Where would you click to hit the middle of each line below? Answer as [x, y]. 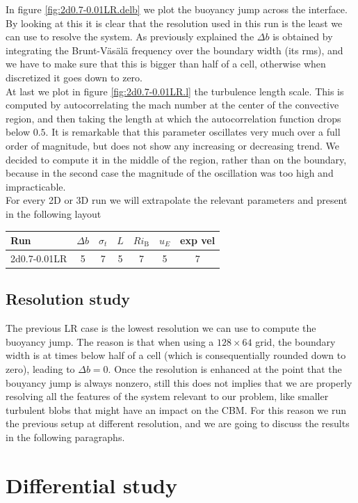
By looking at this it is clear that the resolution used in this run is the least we [174, 23]
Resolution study [68, 299]
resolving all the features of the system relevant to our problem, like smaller [167, 396]
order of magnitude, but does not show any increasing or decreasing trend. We [173, 145]
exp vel [198, 240]
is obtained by [303, 37]
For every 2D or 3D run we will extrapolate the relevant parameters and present [177, 200]
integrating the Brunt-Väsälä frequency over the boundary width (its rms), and [174, 50]
